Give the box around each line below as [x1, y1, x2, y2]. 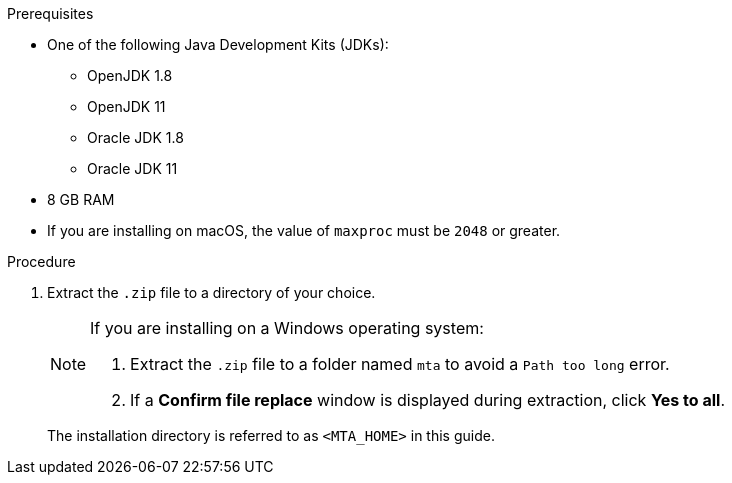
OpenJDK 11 [87, 98, 166, 115]
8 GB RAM [47, 191, 115, 208]
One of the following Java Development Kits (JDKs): [47, 36, 389, 53]
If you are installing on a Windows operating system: [90, 318, 484, 338]
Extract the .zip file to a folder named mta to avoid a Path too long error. [130, 354, 670, 374]
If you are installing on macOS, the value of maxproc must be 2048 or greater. [47, 222, 561, 239]
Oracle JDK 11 [87, 160, 178, 177]
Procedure [7, 253, 76, 270]
